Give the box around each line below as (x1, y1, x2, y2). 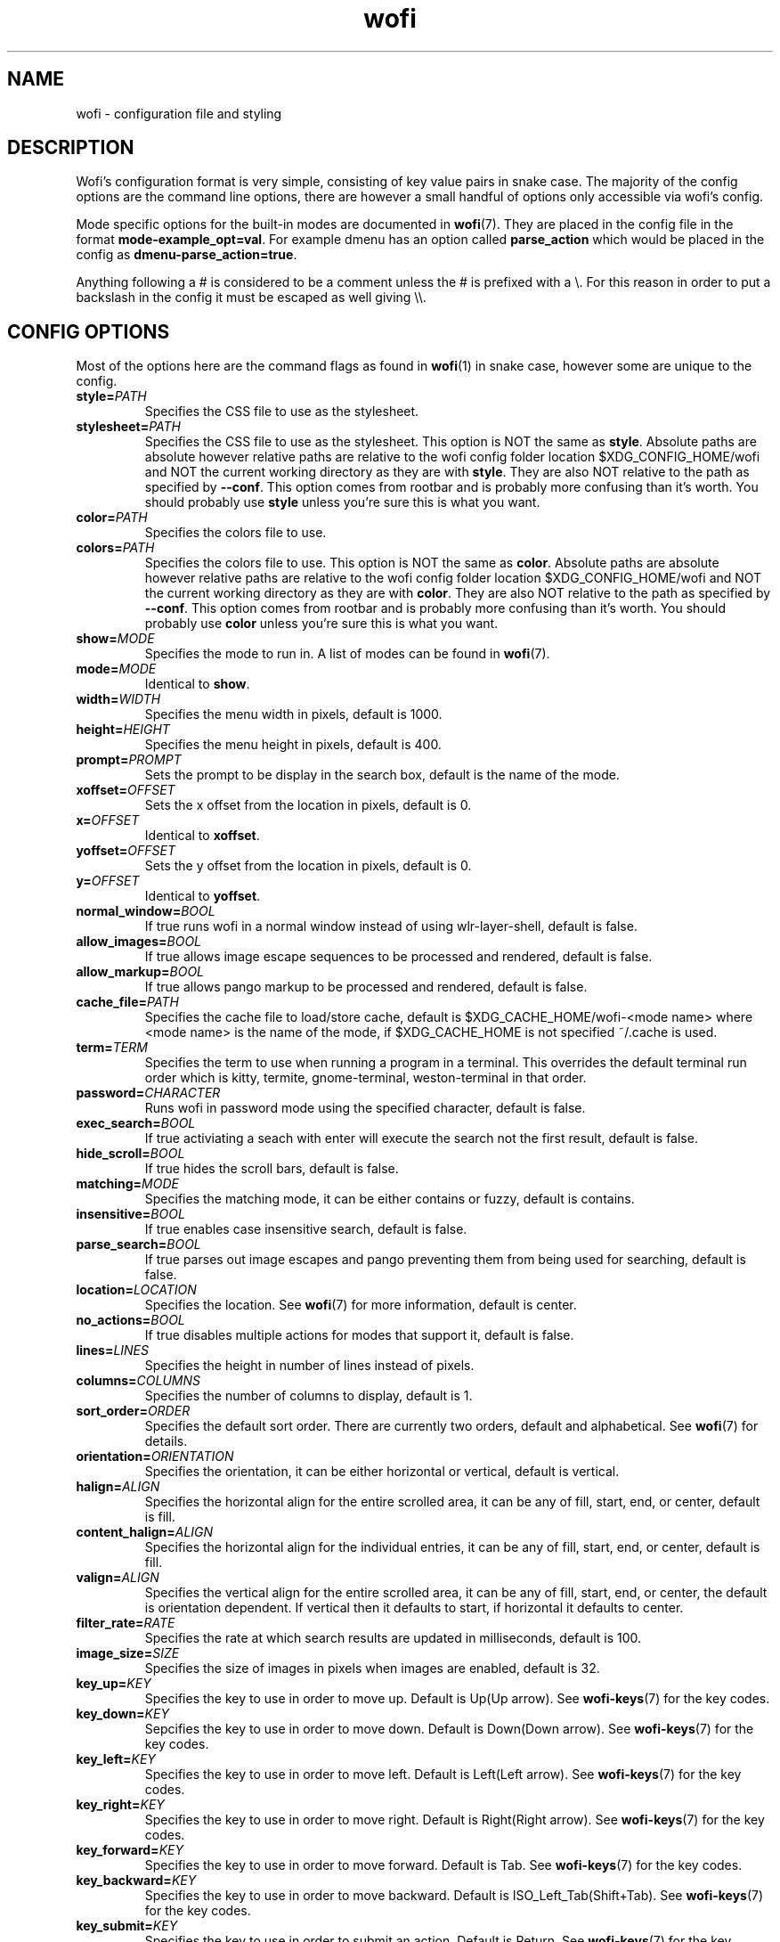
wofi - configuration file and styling (76, 105, 282, 121)
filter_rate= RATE (76, 1615, 175, 1631)
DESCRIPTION (7, 136, 134, 159)
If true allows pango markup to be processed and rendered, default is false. (144, 979, 588, 995)
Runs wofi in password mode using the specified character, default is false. (144, 1100, 586, 1116)
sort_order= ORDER (76, 1403, 191, 1419)
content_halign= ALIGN (76, 1524, 214, 1540)
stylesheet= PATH (76, 419, 181, 435)
